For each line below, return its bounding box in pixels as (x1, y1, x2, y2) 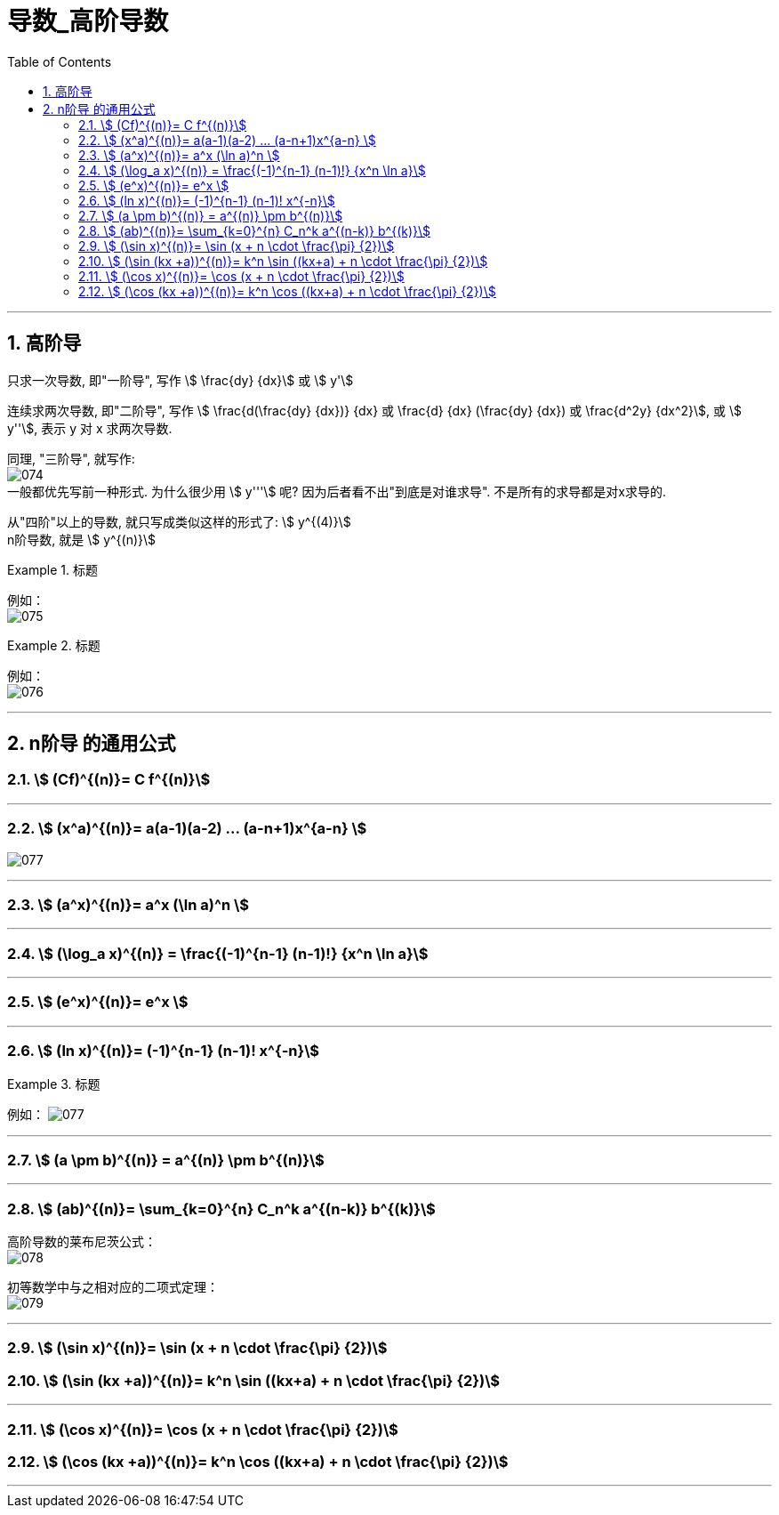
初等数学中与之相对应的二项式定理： (7, 1279, 219, 1295)
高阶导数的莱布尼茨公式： (7, 1234, 157, 1250)
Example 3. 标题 (7, 1076, 100, 1092)
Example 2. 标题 (7, 637, 100, 653)
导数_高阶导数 (7, 6, 169, 36)
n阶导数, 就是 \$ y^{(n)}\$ (7, 531, 157, 547)
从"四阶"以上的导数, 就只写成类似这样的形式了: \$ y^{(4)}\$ (7, 513, 351, 529)
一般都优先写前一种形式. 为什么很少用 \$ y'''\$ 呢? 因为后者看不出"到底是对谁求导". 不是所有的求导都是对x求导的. (7, 483, 666, 499)
